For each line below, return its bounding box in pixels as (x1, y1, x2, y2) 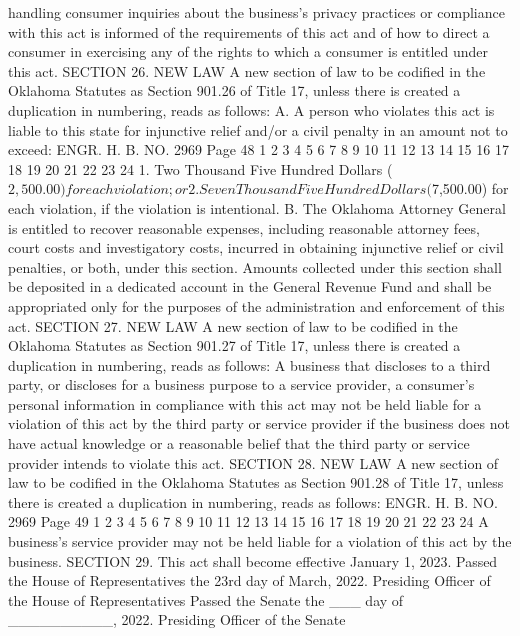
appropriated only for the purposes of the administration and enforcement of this (8, 295, 505, 316)
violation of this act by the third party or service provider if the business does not (8, 413, 510, 434)
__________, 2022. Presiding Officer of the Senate (8, 609, 346, 630)
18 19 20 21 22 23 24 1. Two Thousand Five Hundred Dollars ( (8, 158, 393, 179)
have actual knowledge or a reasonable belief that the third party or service (8, 433, 470, 454)
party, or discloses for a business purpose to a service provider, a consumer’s (8, 374, 475, 395)
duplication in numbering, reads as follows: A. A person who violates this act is (8, 99, 495, 120)
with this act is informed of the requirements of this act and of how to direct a (8, 21, 490, 42)
